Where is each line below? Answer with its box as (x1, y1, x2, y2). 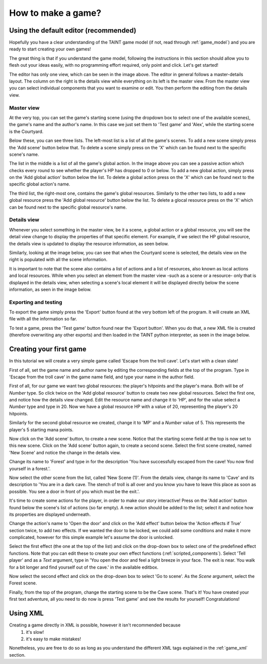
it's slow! (26, 629, 44, 635)
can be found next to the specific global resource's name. (9, 204, 127, 210)
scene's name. (9, 151, 39, 157)
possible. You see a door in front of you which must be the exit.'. (9, 488, 140, 494)
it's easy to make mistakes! (26, 636, 81, 642)
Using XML (9, 609, 44, 618)
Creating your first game (9, 345, 87, 354)
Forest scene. (9, 580, 37, 586)
